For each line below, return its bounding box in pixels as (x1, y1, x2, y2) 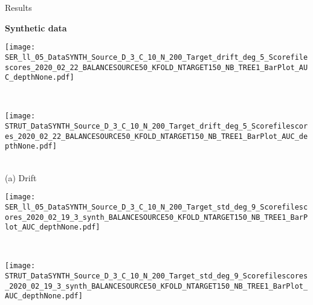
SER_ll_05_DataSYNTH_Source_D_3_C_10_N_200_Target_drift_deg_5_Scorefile (5, 53, 308, 62)
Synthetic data (5, 21, 67, 34)
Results (5, 1, 32, 13)
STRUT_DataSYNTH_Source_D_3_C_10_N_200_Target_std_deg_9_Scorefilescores (5, 272, 308, 281)
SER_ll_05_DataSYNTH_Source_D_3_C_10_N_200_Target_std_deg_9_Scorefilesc (5, 202, 308, 211)
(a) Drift (5, 171, 37, 184)
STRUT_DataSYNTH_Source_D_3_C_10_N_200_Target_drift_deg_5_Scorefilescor (5, 122, 308, 131)
